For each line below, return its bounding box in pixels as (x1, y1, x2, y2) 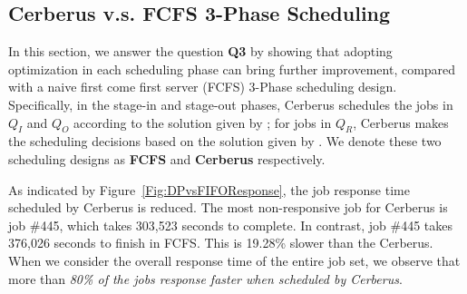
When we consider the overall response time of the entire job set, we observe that (8, 250, 461, 269)
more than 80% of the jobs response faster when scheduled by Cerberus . (8, 269, 403, 288)
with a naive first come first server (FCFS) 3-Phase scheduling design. (8, 77, 397, 96)
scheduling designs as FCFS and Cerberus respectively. (8, 149, 326, 168)
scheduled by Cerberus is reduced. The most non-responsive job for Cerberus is (8, 198, 448, 217)
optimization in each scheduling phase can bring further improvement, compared (8, 59, 456, 78)
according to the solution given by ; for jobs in (73, 113, 332, 132)
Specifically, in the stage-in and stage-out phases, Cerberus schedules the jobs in (8, 94, 453, 113)
